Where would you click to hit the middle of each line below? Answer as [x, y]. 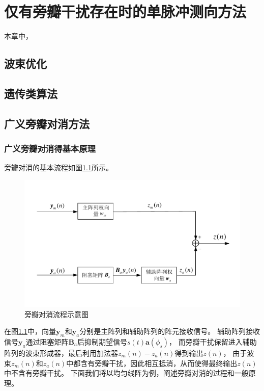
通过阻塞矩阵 [47, 342]
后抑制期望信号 [102, 342]
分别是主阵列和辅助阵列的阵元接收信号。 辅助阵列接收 [170, 331]
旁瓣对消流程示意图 [56, 314]
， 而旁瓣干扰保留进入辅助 [213, 342]
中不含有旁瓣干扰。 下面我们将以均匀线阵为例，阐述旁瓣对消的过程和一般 [126, 373]
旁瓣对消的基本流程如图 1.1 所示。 [58, 167]
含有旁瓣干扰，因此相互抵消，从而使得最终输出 [159, 363]
